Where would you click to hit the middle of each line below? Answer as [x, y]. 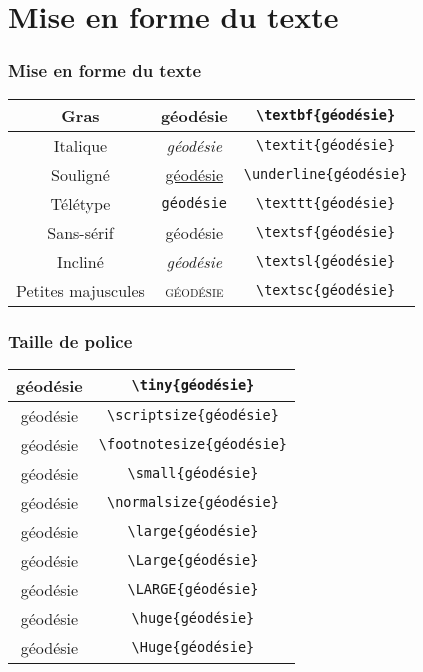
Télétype [80, 203]
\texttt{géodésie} [326, 203]
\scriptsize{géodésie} [193, 415]
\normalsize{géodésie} [193, 502]
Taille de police [70, 340]
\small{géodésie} [193, 473]
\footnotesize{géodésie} [193, 444]
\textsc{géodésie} [326, 290]
